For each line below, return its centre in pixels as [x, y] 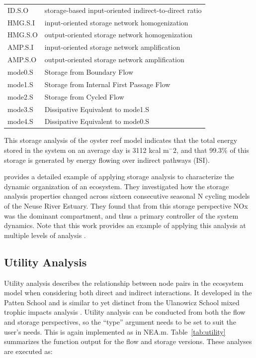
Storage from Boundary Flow [89, 71]
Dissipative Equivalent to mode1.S [97, 109]
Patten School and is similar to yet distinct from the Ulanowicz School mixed [122, 302]
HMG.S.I [21, 22]
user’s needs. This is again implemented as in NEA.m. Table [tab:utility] [115, 331]
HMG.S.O [23, 35]
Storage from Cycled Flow [84, 96]
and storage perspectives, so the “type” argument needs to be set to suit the [120, 321]
